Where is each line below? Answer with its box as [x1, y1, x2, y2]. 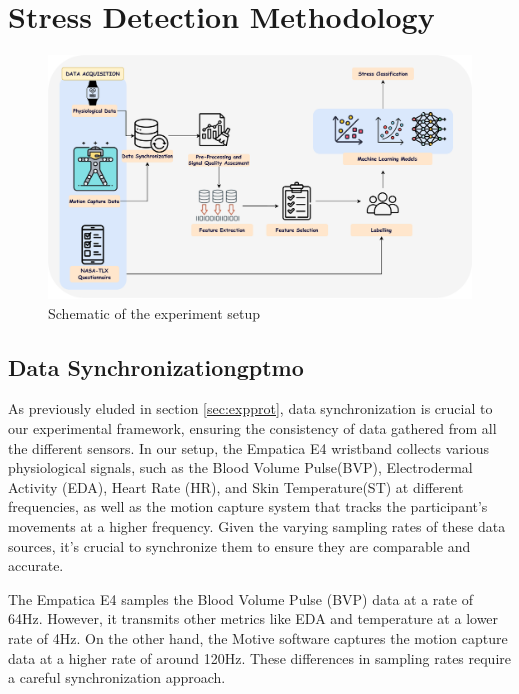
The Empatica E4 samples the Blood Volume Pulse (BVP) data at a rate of [8, 588, 473, 609]
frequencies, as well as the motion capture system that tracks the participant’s [8, 496, 488, 517]
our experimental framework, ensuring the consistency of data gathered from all [8, 417, 497, 438]
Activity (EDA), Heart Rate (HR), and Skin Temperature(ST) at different [8, 476, 464, 497]
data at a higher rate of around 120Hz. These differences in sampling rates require [8, 647, 512, 668]
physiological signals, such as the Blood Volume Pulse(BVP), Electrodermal [8, 457, 473, 478]
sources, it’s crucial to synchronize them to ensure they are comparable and [8, 535, 471, 556]
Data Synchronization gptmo [8, 351, 304, 382]
